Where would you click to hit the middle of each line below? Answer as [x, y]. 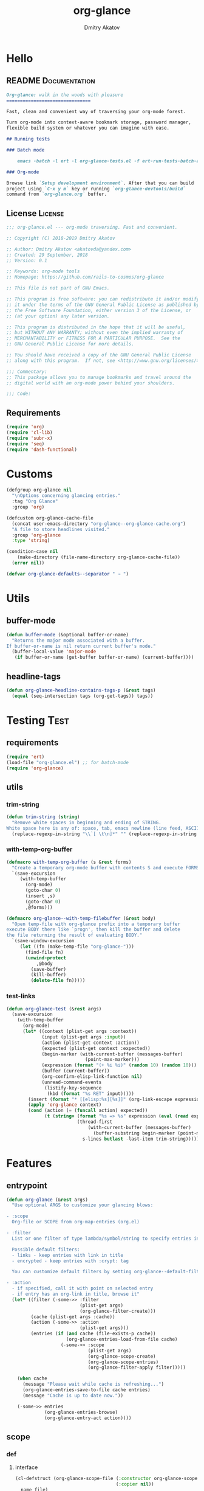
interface [26, 1467]
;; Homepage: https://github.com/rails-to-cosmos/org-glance [85, 277]
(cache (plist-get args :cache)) [73, 1317]
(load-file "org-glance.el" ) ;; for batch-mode [68, 762]
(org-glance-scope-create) [122, 1356]
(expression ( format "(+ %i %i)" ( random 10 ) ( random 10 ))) [119, 1065]
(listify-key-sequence [73, 1088]
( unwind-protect [46, 958]
